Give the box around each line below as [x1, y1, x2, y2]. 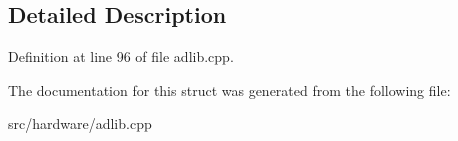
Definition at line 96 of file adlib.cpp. [8, 46, 234, 67]
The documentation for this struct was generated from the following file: [8, 79, 451, 100]
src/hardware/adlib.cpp [8, 113, 152, 134]
